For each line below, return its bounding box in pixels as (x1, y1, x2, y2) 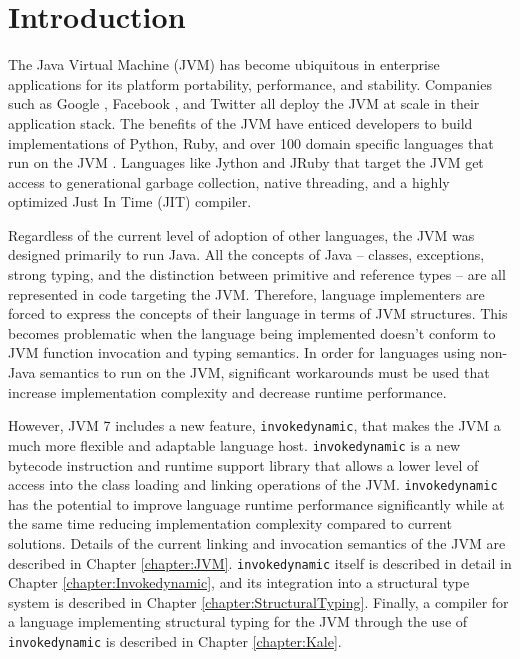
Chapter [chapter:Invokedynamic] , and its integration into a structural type (8, 572, 470, 593)
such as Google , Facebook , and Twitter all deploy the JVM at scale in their (8, 93, 480, 114)
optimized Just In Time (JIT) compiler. (8, 191, 252, 212)
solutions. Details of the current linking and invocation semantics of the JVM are (8, 532, 506, 553)
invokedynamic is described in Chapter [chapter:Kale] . (8, 631, 342, 651)
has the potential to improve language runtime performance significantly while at (8, 493, 505, 514)
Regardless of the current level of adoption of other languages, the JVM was (8, 224, 475, 245)
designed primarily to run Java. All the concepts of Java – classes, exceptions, (8, 244, 485, 265)
